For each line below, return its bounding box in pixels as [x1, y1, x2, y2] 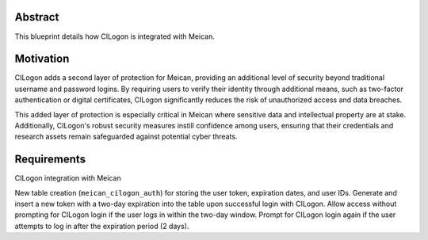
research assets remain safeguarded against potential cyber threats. [14, 131, 238, 142]
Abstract [14, 10, 59, 24]
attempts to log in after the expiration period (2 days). [14, 221, 189, 230]
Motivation [14, 52, 70, 66]
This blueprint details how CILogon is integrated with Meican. [14, 32, 216, 41]
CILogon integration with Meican [14, 173, 122, 183]
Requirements [14, 153, 86, 166]
